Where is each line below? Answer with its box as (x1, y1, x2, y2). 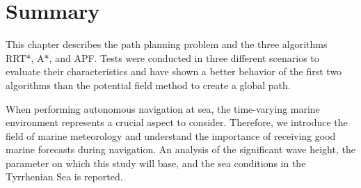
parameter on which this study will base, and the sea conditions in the (6, 155, 306, 170)
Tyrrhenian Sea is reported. (6, 169, 123, 184)
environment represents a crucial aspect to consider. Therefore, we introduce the (6, 115, 348, 130)
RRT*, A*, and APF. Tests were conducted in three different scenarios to (6, 50, 319, 65)
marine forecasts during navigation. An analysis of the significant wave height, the (6, 142, 355, 157)
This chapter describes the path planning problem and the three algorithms (6, 37, 328, 52)
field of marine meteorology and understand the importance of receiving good (6, 128, 336, 143)
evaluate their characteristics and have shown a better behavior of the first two (6, 64, 342, 79)
